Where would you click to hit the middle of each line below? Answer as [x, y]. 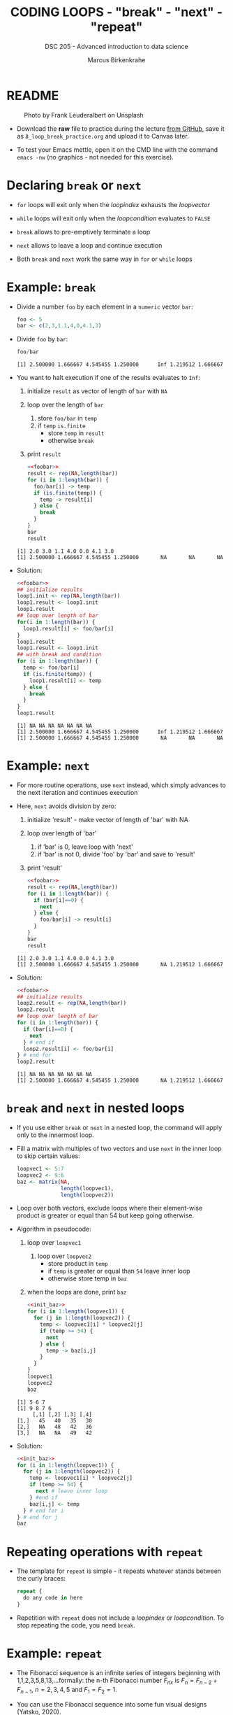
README [33, 96]
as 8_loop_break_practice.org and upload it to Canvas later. [103, 136]
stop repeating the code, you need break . [76, 1625]
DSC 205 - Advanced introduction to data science [116, 46]
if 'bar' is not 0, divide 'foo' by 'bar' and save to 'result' [116, 854]
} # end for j [37, 1517]
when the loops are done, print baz [77, 1292]
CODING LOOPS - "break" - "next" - [116, 12]
